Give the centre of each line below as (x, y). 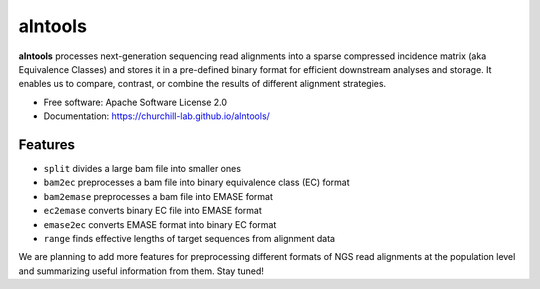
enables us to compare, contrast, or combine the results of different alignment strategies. (202, 84)
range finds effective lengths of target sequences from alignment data (189, 238)
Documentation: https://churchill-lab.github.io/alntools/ (156, 116)
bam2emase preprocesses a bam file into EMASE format (158, 196)
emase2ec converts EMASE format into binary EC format (160, 224)
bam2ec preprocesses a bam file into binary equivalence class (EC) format (196, 182)
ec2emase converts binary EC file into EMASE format (152, 211)
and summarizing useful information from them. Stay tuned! (141, 271)
